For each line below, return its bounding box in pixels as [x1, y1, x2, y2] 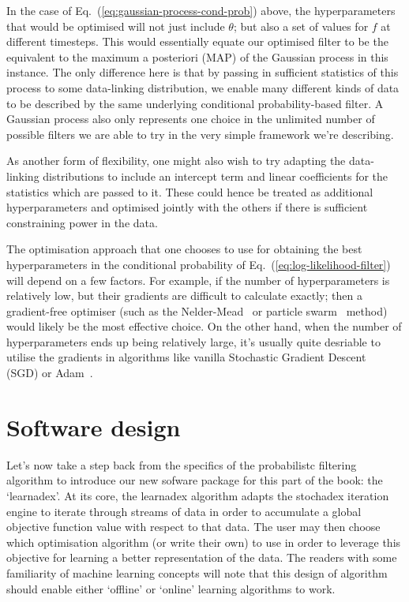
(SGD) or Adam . [6, 365, 93, 381]
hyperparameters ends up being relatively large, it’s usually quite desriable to [6, 333, 381, 350]
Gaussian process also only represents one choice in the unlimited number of [6, 110, 375, 127]
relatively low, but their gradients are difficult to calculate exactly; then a [6, 287, 362, 304]
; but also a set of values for [233, 17, 369, 34]
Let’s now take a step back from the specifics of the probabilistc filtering [6, 456, 357, 473]
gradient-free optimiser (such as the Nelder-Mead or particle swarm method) [6, 302, 388, 319]
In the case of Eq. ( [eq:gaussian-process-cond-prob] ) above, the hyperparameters [6, 2, 396, 18]
